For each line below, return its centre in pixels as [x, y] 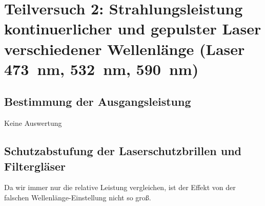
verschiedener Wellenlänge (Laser [125, 49]
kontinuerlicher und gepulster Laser [133, 29]
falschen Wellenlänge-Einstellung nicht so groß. [78, 197]
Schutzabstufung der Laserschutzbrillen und [123, 151]
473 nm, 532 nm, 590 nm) [101, 69]
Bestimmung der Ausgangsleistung [98, 101]
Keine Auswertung [33, 123]
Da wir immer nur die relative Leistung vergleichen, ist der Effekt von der [120, 187]
